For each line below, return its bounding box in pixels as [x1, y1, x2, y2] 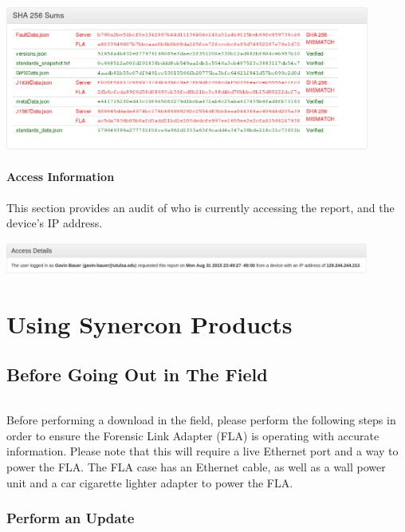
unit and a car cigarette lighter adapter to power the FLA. [6, 474, 293, 491]
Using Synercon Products [6, 307, 293, 340]
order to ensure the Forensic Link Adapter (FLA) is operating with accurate [6, 427, 379, 443]
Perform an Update [6, 508, 135, 528]
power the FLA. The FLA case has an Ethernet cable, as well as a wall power [6, 458, 386, 475]
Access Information [6, 168, 115, 185]
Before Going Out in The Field [6, 362, 268, 387]
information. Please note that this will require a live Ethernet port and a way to [6, 443, 399, 459]
